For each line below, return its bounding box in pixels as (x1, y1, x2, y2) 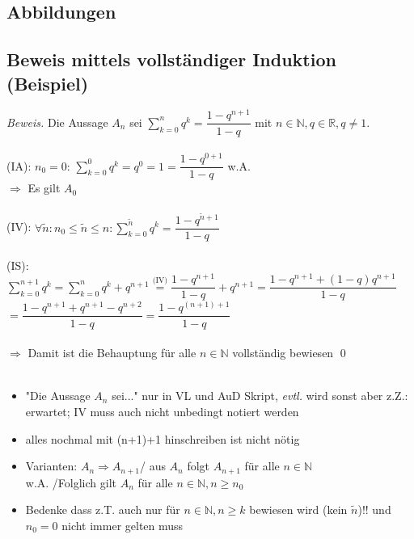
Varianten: (25, 457, 78, 474)
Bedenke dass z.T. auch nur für (25, 501, 180, 518)
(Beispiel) (6, 70, 89, 95)
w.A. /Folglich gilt (25, 474, 117, 491)
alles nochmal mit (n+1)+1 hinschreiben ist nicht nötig (25, 430, 300, 447)
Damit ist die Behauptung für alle (27, 344, 196, 361)
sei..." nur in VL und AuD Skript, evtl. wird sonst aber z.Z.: (112, 387, 408, 404)
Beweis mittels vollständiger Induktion (6, 47, 336, 72)
